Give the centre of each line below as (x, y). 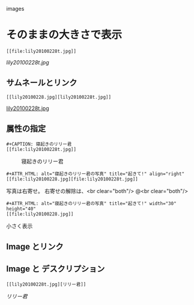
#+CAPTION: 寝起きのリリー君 (39, 144)
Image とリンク (35, 246)
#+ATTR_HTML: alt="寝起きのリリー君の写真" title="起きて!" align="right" (95, 174)
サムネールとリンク (42, 83)
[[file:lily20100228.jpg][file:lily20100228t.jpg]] (72, 179)
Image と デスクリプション (56, 269)
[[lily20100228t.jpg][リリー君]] (46, 284)
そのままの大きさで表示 (64, 35)
